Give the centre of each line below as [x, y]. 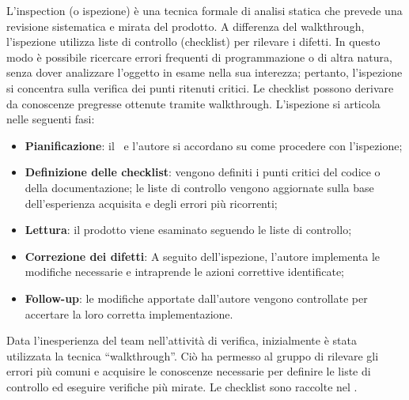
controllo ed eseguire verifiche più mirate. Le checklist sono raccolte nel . [182, 386]
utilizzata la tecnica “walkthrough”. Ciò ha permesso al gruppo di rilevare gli [193, 355]
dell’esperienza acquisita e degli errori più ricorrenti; [151, 203]
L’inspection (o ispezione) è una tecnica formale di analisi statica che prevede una [204, 10]
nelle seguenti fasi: [51, 119]
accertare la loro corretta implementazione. [129, 313]
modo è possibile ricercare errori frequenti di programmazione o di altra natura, [199, 57]
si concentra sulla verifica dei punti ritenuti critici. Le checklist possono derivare [200, 87]
